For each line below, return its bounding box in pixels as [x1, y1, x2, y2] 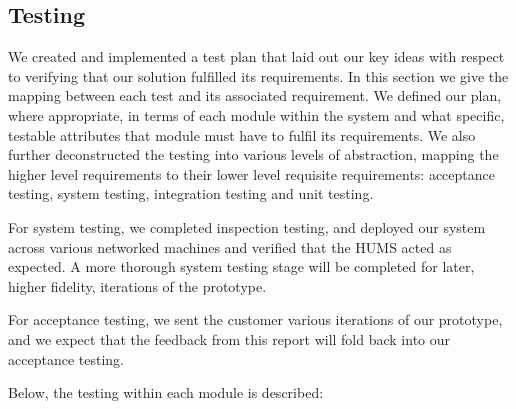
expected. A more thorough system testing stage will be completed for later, [8, 256, 475, 277]
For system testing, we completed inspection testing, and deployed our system [8, 216, 486, 237]
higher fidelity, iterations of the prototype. [8, 275, 267, 296]
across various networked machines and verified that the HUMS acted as [8, 236, 452, 257]
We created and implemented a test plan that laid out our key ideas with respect [8, 46, 505, 67]
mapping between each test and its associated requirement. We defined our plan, [8, 85, 502, 106]
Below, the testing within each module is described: [8, 382, 324, 403]
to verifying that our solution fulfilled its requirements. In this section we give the [8, 65, 509, 86]
